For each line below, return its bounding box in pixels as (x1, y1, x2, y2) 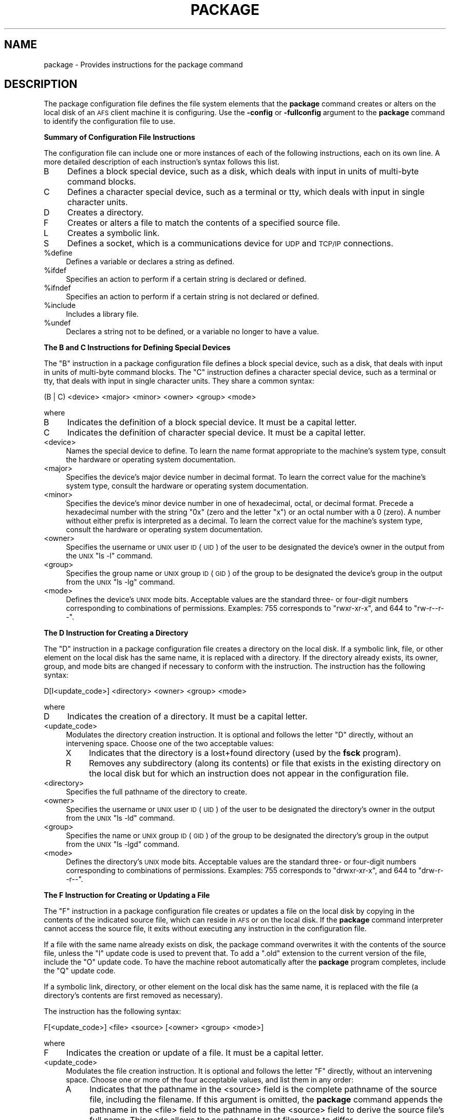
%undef (44, 318, 71, 328)
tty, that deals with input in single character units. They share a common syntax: (44, 376, 314, 386)
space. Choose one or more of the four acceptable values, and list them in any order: (66, 1075, 353, 1085)
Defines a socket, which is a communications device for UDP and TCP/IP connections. (67, 238, 393, 249)
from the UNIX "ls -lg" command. (66, 577, 175, 587)
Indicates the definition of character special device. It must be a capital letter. (67, 427, 366, 438)
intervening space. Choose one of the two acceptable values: (66, 739, 274, 748)
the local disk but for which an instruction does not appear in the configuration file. (89, 768, 409, 779)
